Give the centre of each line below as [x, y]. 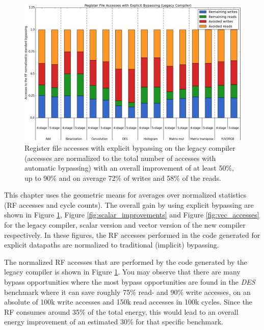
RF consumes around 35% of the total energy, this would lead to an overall [121, 311]
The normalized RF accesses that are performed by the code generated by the [126, 262]
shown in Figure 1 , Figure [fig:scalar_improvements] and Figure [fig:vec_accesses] [132, 215]
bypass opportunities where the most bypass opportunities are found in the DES [130, 282]
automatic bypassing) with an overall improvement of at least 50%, [129, 168]
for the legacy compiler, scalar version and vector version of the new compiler [125, 225]
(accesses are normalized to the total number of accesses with [120, 158]
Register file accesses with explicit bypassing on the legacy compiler [130, 147]
